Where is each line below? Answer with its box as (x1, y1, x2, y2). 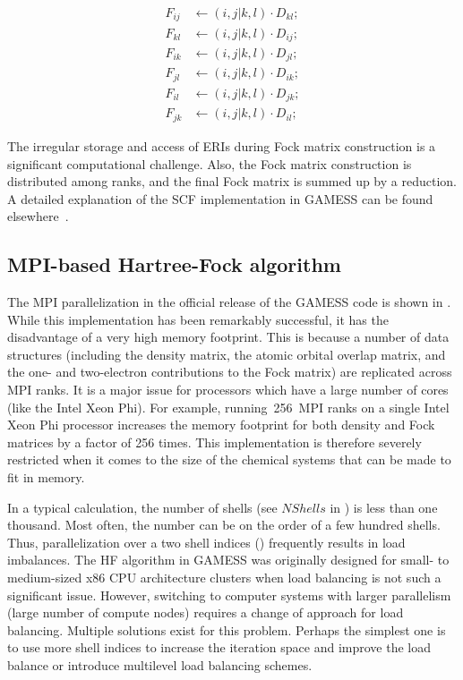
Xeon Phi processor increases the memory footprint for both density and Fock (7, 415, 435, 434)
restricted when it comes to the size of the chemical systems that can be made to (7, 450, 451, 469)
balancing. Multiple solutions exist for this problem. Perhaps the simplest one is (7, 620, 446, 639)
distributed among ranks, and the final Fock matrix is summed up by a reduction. (7, 172, 457, 191)
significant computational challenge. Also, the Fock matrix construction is (7, 154, 412, 173)
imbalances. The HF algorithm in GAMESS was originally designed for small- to (7, 550, 450, 569)
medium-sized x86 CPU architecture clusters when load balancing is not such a (7, 567, 442, 586)
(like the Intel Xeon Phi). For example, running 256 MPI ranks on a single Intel (7, 397, 450, 416)
